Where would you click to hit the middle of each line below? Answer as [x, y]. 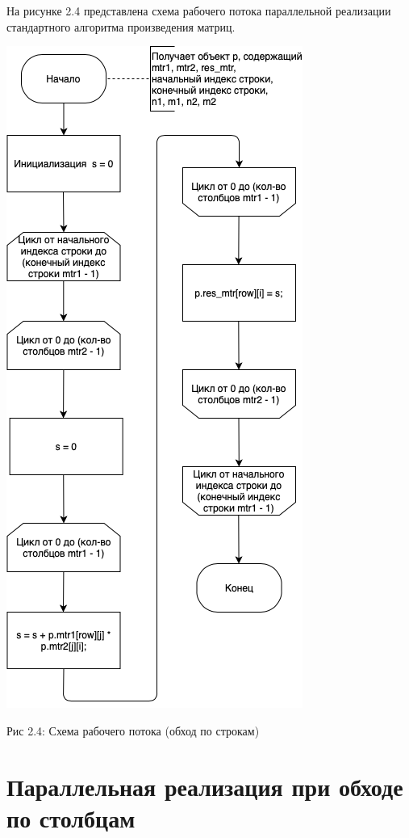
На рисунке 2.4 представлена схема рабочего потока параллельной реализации [199, 11]
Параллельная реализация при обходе [205, 786]
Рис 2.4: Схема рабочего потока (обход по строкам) [133, 730]
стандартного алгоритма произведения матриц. [121, 26]
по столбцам [71, 817]
